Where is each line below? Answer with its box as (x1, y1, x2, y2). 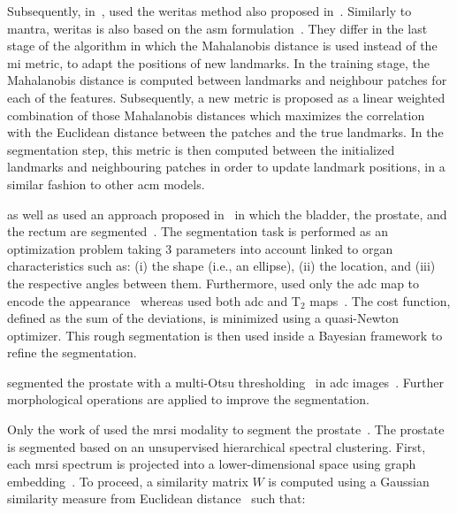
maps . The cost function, (309, 291, 451, 310)
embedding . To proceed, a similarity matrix (7, 471, 248, 490)
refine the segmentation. (7, 343, 137, 362)
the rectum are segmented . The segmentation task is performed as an (7, 222, 388, 241)
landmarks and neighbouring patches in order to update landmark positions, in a (7, 157, 446, 176)
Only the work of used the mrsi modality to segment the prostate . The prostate (7, 420, 445, 439)
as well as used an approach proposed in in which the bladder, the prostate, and (7, 204, 447, 223)
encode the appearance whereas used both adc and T (7, 291, 301, 310)
